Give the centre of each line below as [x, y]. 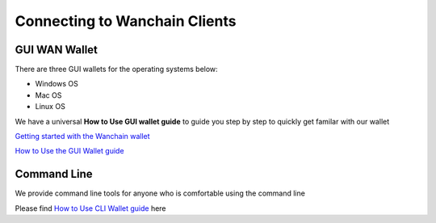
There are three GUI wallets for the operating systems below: [116, 69]
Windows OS [57, 84]
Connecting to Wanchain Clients [126, 21]
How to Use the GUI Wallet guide [69, 151]
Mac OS [48, 95]
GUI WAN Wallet [57, 50]
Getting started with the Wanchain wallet [82, 137]
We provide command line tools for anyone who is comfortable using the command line [160, 193]
